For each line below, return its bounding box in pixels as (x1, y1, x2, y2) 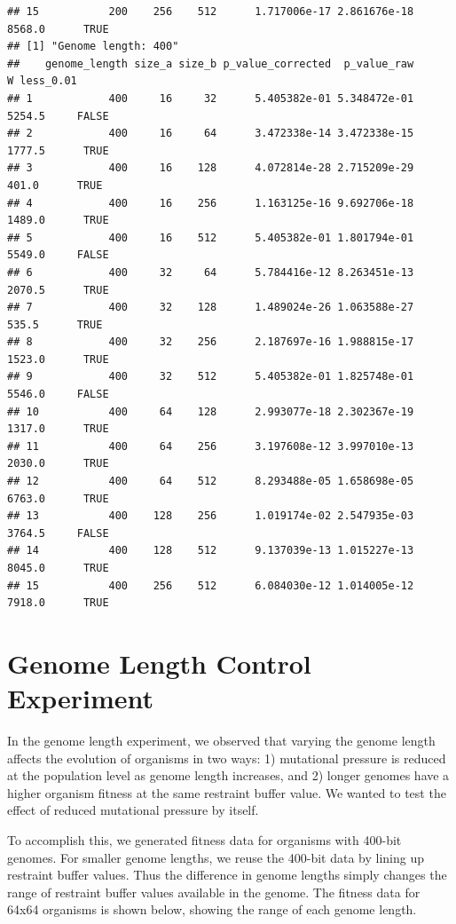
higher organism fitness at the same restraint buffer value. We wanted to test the (7, 783, 446, 802)
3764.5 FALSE (7, 526, 109, 540)
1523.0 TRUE (7, 352, 109, 366)
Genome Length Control (7, 644, 311, 681)
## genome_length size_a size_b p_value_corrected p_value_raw (7, 57, 414, 70)
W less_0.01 (7, 75, 77, 88)
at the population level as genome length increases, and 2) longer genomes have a (7, 766, 450, 785)
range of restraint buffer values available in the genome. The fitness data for (7, 882, 421, 901)
